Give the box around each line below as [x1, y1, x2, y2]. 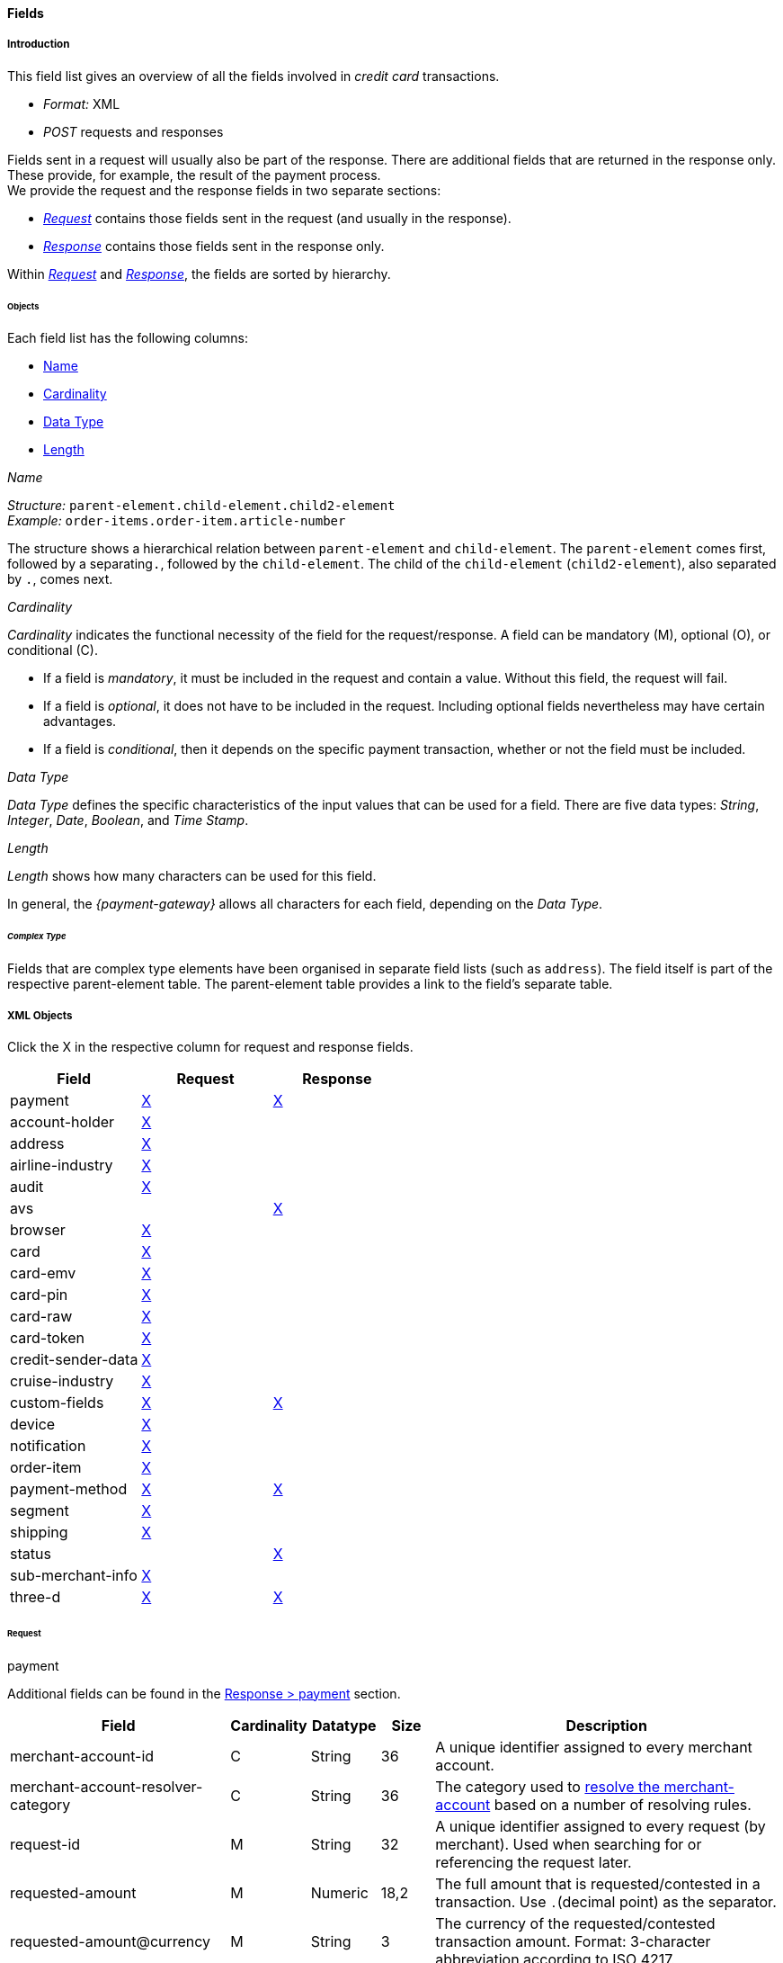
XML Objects [7, 1008, 73, 1022]
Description [565, 1716, 647, 1734]
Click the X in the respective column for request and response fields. [7, 1038, 414, 1054]
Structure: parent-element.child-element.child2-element [7, 497, 396, 514]
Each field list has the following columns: [7, 330, 248, 346]
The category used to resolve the [435, 1777, 661, 1796]
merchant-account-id [10, 1746, 155, 1765]
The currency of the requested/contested [435, 1914, 716, 1932]
